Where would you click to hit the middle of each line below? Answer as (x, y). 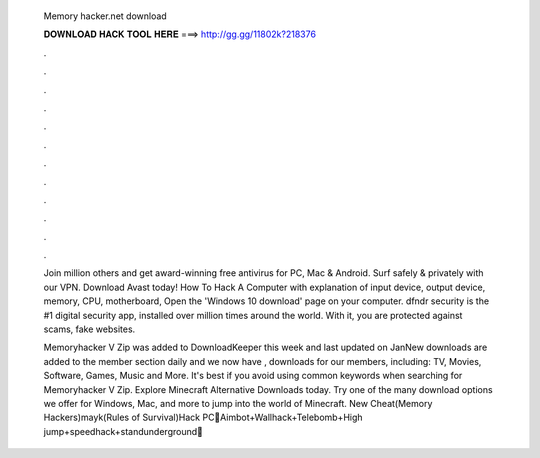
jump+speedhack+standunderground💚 (123, 431)
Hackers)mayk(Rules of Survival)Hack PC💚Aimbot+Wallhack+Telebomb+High (203, 417)
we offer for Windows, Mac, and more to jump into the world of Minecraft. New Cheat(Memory (238, 403)
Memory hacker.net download (105, 16)
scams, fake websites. (89, 329)
